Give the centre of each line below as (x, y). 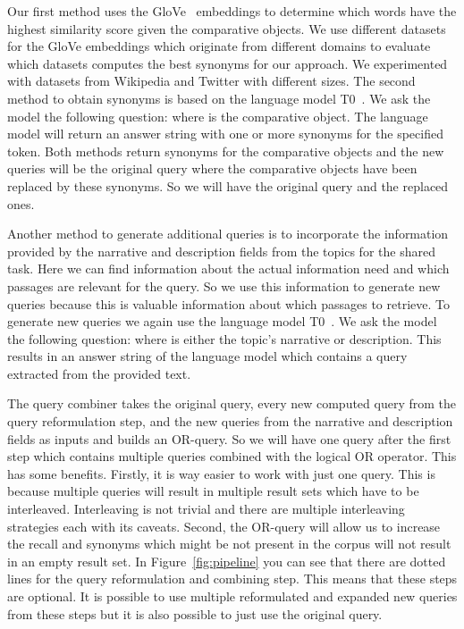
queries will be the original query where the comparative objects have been (212, 168)
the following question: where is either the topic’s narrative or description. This (224, 338)
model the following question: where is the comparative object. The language (218, 116)
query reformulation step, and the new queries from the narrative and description (230, 421)
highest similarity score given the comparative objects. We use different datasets (227, 28)
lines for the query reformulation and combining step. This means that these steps (232, 579)
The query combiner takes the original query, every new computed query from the (232, 403)
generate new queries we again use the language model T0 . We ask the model (222, 321)
